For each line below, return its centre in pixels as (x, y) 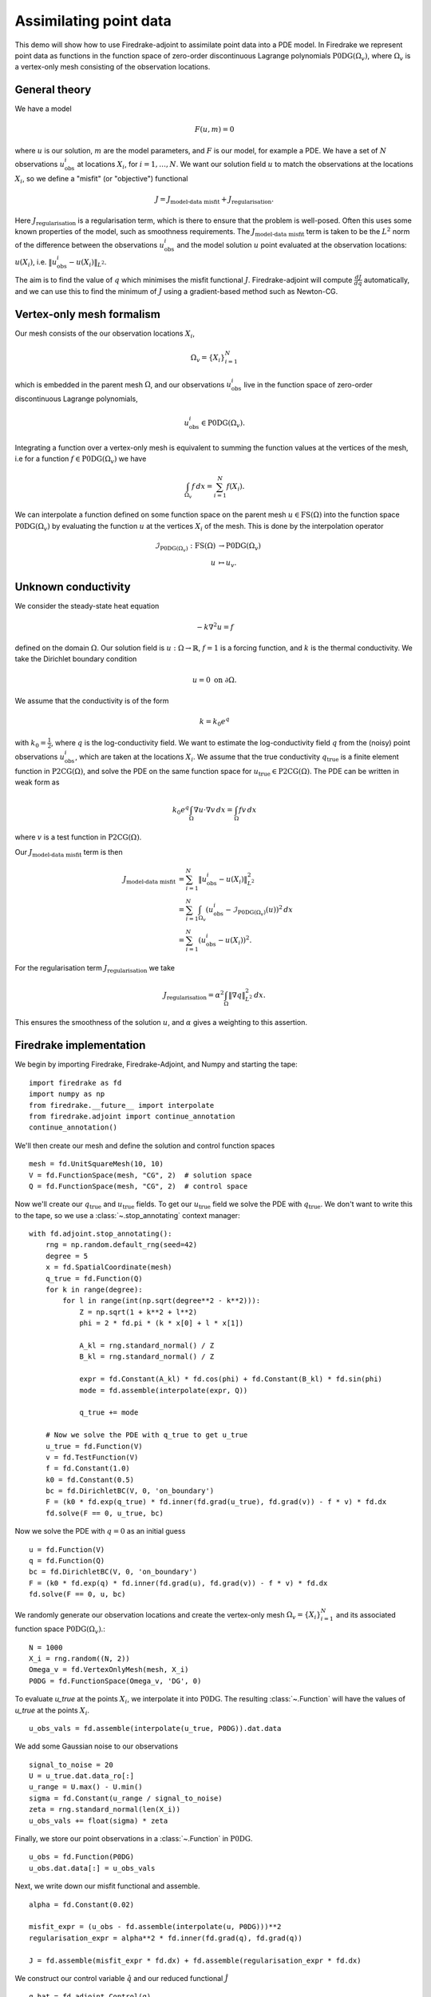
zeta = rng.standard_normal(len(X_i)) (105, 1810)
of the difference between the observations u (90, 245)
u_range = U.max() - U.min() (86, 1787)
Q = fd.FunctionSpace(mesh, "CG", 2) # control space (138, 1186)
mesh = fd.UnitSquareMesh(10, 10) (96, 1164)
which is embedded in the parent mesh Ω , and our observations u (123, 384)
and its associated (366, 1614)
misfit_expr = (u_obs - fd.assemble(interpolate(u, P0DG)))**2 (155, 1927)
